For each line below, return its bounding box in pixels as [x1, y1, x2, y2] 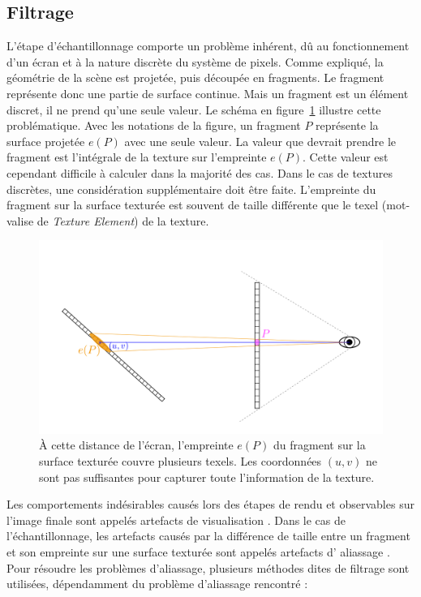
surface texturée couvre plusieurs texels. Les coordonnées [39, 453, 322, 470]
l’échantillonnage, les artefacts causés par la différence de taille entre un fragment [6, 527, 410, 544]
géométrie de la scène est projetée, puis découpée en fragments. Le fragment [6, 69, 384, 86]
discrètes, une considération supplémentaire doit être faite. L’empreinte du [6, 180, 376, 197]
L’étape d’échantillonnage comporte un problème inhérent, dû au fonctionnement [6, 37, 410, 54]
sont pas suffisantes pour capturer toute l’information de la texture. [39, 468, 375, 485]
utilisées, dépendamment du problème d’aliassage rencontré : [6, 575, 308, 592]
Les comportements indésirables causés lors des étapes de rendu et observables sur [6, 496, 415, 513]
